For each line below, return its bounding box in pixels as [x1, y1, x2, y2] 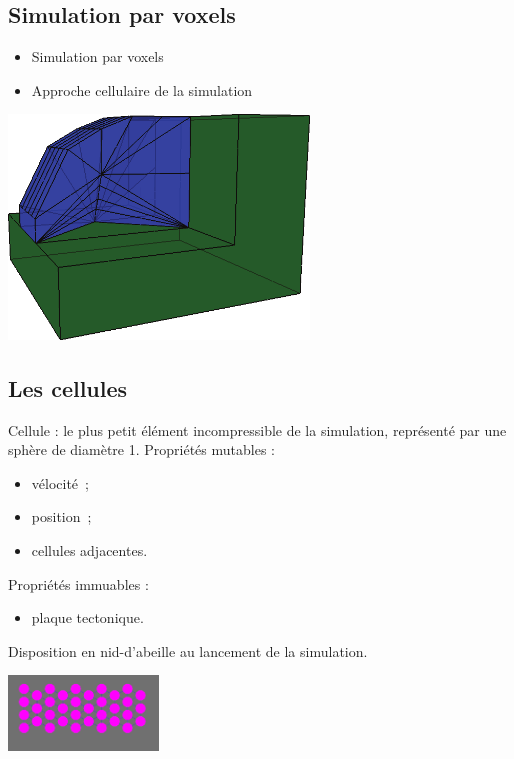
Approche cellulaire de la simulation [31, 79, 253, 100]
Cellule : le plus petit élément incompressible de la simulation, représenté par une [8, 419, 507, 440]
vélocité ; [31, 472, 89, 493]
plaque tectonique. [31, 607, 144, 628]
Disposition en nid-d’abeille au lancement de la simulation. [8, 640, 368, 661]
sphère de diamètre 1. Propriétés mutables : [8, 439, 275, 460]
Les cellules [8, 372, 128, 403]
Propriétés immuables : [8, 573, 149, 594]
